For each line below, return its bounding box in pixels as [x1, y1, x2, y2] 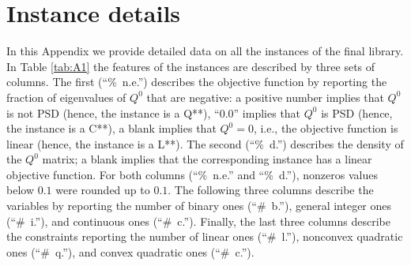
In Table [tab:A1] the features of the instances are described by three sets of [6, 58, 375, 74]
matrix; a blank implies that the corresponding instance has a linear [42, 151, 372, 167]
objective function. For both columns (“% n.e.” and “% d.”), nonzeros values [6, 166, 378, 182]
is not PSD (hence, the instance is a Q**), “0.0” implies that [6, 104, 301, 121]
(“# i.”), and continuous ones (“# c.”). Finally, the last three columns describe [6, 212, 390, 229]
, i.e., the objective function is [253, 120, 398, 137]
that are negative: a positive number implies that [146, 88, 384, 105]
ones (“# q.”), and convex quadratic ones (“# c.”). [6, 243, 255, 260]
